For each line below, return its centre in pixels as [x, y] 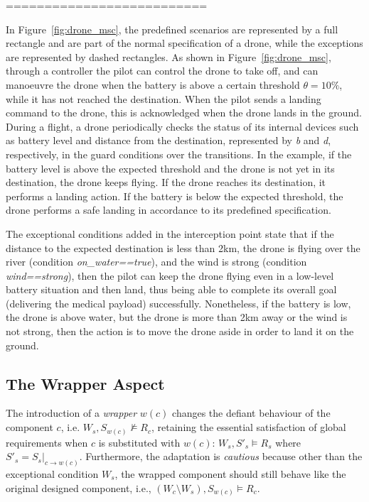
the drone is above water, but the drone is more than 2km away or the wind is [177, 317]
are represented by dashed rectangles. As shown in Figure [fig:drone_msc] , [169, 56]
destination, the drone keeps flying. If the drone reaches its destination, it [166, 182]
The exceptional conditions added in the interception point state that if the [170, 233]
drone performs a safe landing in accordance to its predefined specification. [169, 210]
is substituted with [139, 442]
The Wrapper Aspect [85, 383]
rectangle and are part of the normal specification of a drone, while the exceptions [184, 43]
